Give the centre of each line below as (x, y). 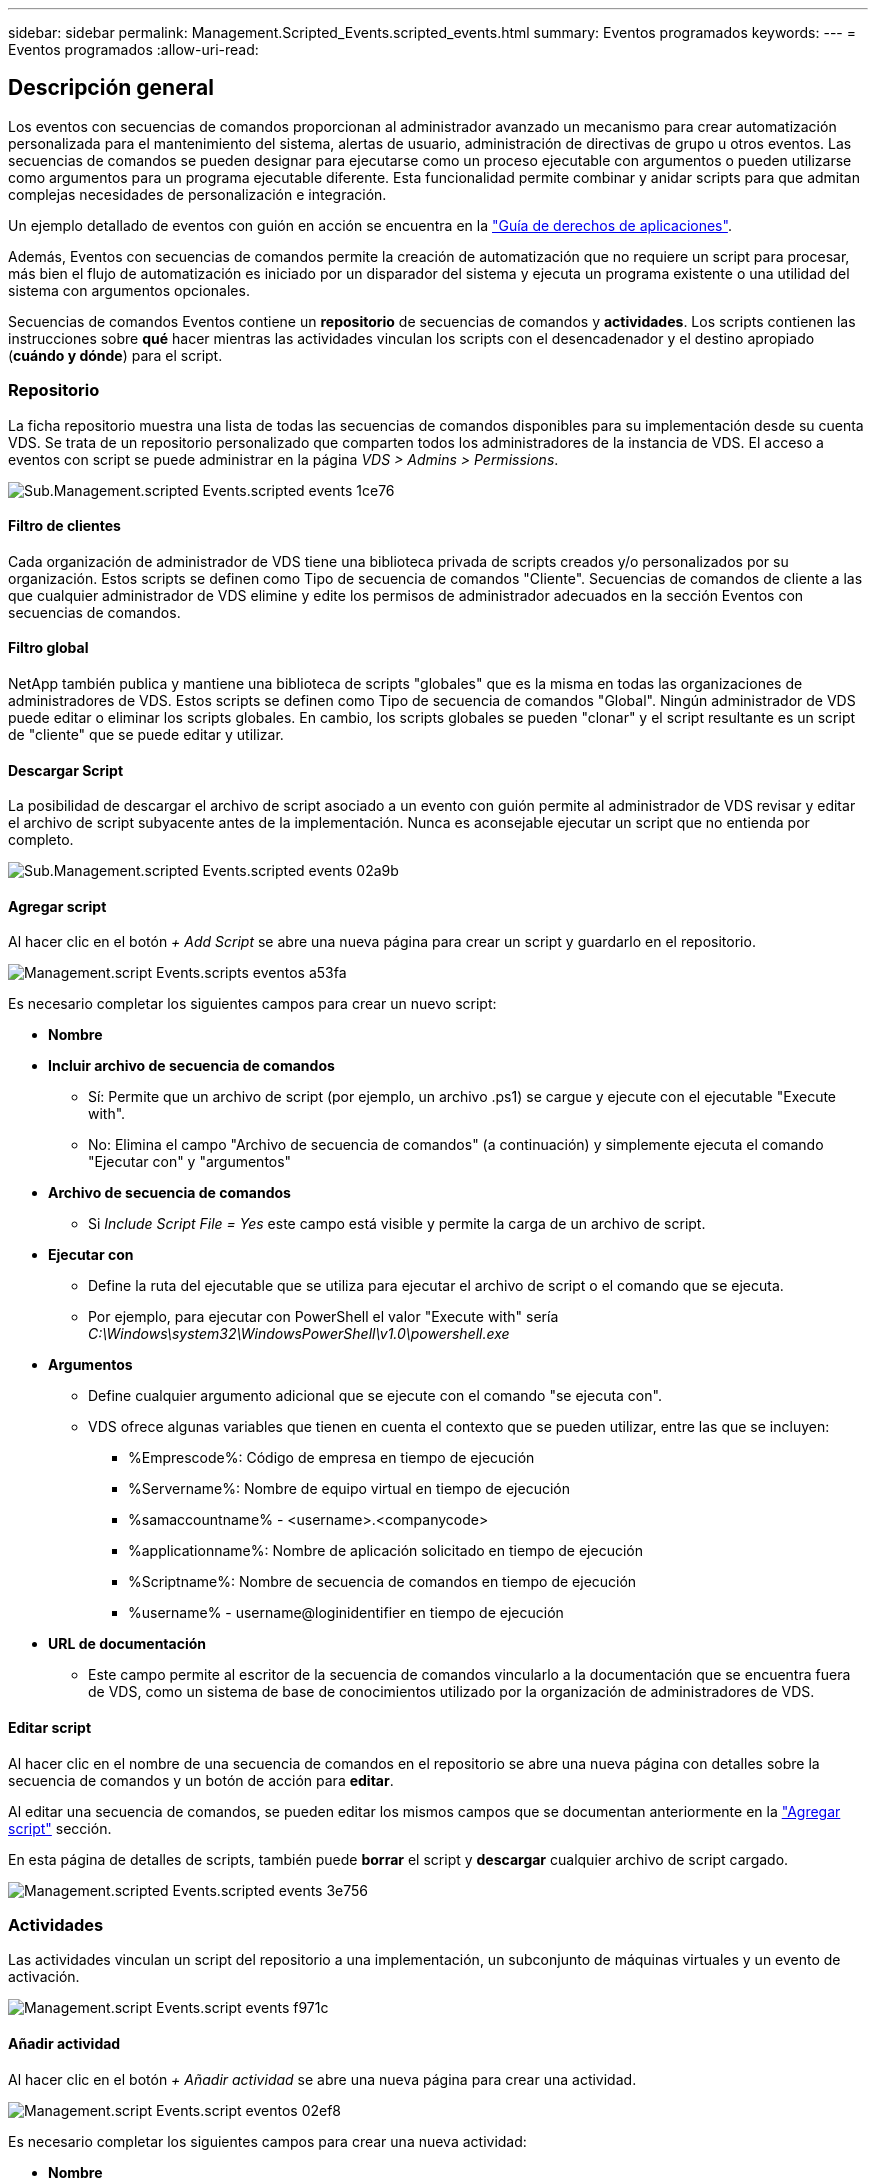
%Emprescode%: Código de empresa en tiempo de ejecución (331, 1458)
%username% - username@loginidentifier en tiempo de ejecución (346, 1613)
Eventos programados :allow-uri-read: (133, 49)
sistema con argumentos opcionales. (129, 290)
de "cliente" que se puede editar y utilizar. (146, 735)
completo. (41, 840)
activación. (44, 1977)
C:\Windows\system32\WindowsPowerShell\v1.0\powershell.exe (299, 1334)
